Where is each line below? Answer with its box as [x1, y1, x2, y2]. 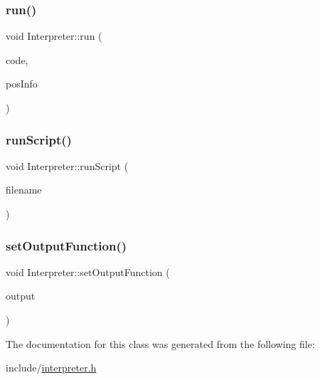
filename [6, 182, 42, 197]
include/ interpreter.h [6, 360, 97, 375]
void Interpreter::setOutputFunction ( [6, 264, 170, 279]
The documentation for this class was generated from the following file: [6, 336, 315, 351]
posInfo [6, 76, 38, 91]
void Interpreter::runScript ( [6, 158, 129, 173]
